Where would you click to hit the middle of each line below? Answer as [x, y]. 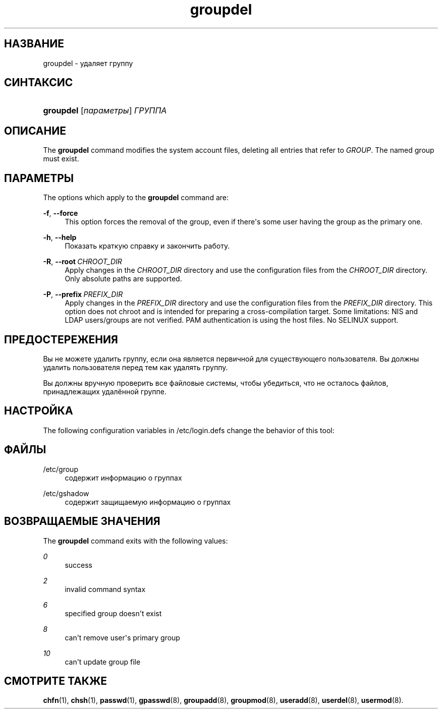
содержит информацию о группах [123, 478]
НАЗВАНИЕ [34, 44]
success [78, 565]
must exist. [61, 159]
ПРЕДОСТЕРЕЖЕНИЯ [61, 339]
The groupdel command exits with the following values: [135, 541]
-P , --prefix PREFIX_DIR [83, 294]
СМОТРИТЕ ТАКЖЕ [56, 681]
